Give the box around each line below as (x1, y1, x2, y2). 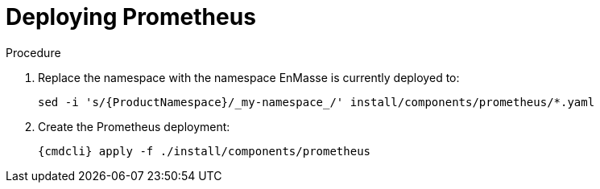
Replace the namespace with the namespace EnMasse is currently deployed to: (38, 70, 460, 84)
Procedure (6, 45, 61, 60)
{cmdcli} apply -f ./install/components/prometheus (38, 144, 371, 158)
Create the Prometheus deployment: (38, 119, 230, 134)
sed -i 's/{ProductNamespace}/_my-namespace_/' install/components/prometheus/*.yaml (38, 95, 595, 109)
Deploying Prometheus (6, 3, 256, 31)
